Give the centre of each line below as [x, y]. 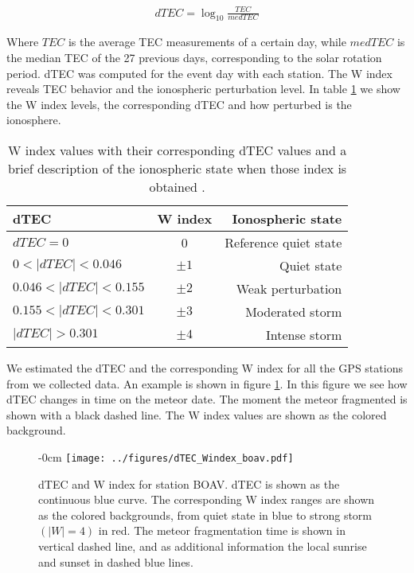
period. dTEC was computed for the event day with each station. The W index [199, 73]
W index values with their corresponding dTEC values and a [178, 150]
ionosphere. [34, 120]
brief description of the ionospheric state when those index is [178, 168]
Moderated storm [294, 311]
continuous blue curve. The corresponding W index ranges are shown [207, 499]
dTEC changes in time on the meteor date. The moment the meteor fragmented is [207, 399]
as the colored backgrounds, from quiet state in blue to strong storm [205, 515]
